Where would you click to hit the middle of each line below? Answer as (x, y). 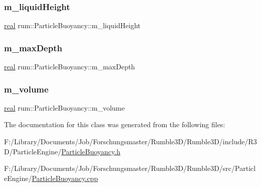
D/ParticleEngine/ (33, 151)
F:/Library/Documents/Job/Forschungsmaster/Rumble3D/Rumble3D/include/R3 (130, 142)
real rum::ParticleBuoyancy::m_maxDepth (70, 67)
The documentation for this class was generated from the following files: (115, 124)
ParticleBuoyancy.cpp (65, 178)
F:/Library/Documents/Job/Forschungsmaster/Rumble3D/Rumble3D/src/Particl (130, 168)
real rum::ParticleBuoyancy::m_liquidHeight (73, 25)
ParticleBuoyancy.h (91, 151)
